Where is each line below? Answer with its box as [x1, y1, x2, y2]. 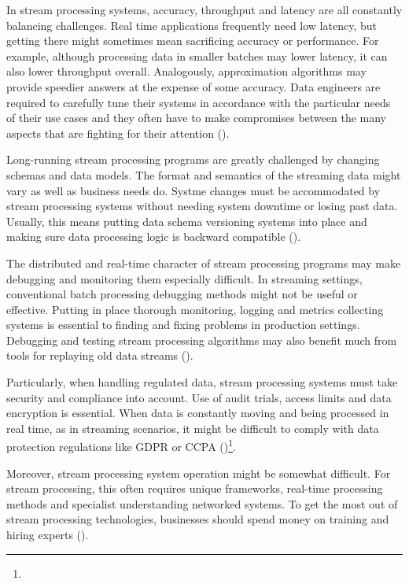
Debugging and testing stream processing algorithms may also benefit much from [6, 331, 397, 348]
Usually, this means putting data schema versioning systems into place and [6, 213, 367, 229]
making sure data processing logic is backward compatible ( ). [6, 228, 301, 245]
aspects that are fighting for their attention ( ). [6, 124, 230, 141]
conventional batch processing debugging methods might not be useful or [6, 286, 358, 302]
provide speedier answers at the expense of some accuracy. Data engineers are [6, 78, 381, 94]
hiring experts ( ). [6, 527, 89, 543]
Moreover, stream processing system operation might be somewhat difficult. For [6, 464, 391, 481]
